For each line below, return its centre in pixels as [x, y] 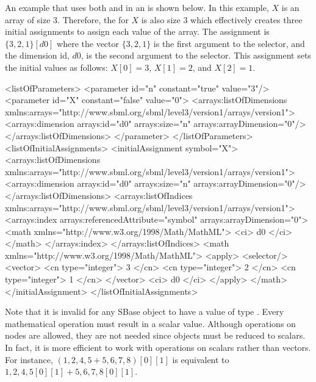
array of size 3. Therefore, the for [67, 19]
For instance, [29, 359]
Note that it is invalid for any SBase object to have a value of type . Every [145, 312]
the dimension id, [37, 55]
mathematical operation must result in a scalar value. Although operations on [150, 323]
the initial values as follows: [56, 67]
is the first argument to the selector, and [229, 43]
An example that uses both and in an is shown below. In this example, [137, 7]
